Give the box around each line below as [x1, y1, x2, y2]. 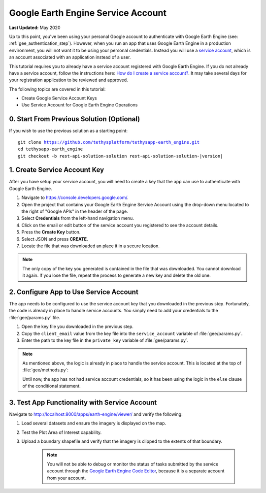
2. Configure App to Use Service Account [9, 288, 139, 296]
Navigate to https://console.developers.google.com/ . [21, 195, 129, 200]
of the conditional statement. [22, 383, 81, 389]
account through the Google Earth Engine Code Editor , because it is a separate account [47, 468, 225, 474]
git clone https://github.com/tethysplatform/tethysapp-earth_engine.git [18, 139, 200, 145]
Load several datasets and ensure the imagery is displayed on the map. [21, 420, 166, 426]
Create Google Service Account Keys [21, 95, 97, 101]
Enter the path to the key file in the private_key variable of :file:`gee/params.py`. [21, 337, 189, 343]
